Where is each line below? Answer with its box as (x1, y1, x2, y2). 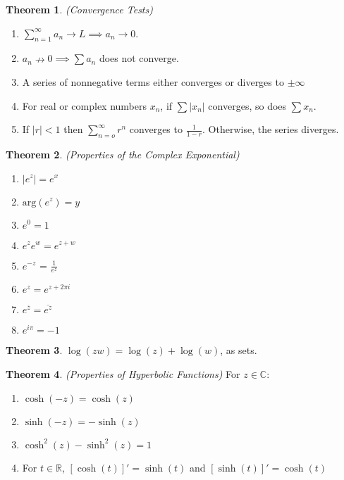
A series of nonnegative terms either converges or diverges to (22, 74, 284, 89)
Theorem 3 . (6, 343, 63, 358)
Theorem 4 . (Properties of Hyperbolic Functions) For (6, 366, 240, 381)
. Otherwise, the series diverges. (202, 122, 339, 137)
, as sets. (220, 343, 257, 358)
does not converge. (99, 51, 179, 65)
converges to (129, 122, 183, 137)
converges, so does (208, 98, 287, 113)
